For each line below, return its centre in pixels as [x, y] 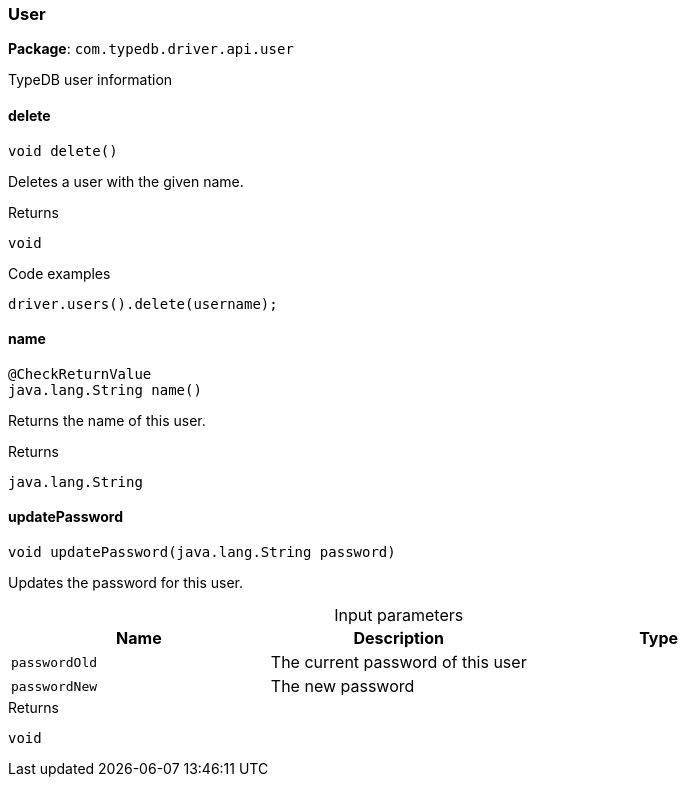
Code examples [59, 273]
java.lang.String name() [105, 389]
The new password [342, 686]
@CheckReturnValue [80, 373]
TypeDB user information [90, 80]
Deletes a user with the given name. [126, 181]
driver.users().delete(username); [143, 303]
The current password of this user [398, 662]
